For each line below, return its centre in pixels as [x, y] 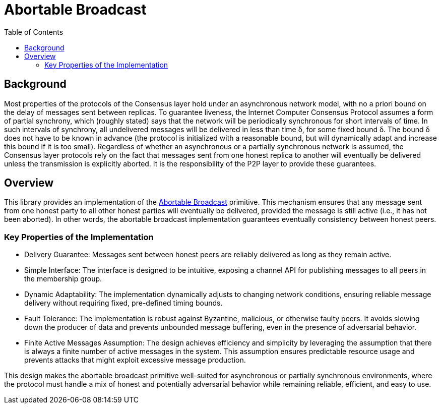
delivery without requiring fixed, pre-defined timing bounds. [123, 303]
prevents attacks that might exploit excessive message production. [135, 360]
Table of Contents [34, 32]
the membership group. [63, 279]
